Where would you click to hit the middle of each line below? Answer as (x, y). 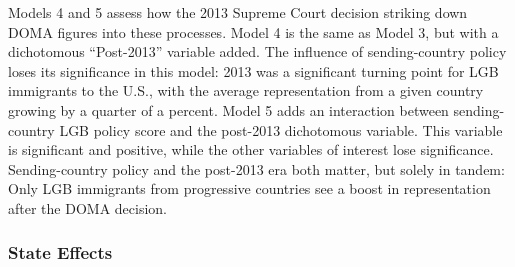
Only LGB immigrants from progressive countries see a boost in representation (249, 188)
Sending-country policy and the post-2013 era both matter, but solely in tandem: (256, 168)
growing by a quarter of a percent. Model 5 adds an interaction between (228, 109)
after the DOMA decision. (87, 207)
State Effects (60, 252)
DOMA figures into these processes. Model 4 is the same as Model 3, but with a (253, 31)
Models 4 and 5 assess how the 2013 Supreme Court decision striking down (238, 12)
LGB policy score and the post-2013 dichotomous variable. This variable (281, 129)
